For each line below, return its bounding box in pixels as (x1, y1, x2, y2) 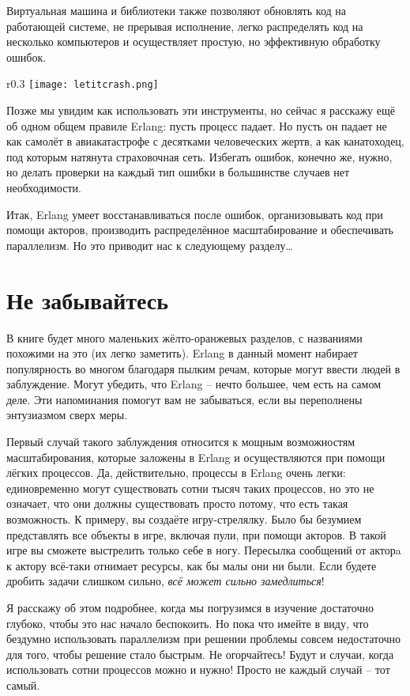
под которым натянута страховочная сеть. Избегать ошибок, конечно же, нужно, (6, 148, 393, 165)
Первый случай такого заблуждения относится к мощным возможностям (6, 433, 355, 450)
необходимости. (6, 180, 81, 195)
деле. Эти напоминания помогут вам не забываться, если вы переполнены (6, 391, 363, 407)
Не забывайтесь (6, 283, 169, 316)
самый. (6, 676, 40, 693)
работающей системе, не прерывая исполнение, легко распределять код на (6, 17, 363, 34)
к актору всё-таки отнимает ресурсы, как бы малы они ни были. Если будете (6, 557, 377, 573)
